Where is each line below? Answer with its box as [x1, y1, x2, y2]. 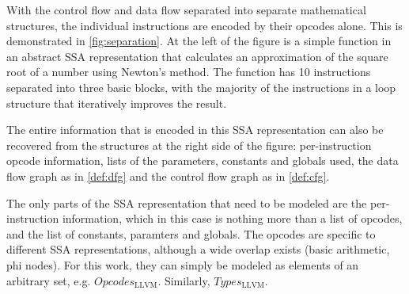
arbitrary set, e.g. [6, 272, 91, 288]
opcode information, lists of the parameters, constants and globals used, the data [6, 152, 399, 169]
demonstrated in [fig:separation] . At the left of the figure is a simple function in [6, 32, 392, 49]
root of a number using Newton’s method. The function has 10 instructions [6, 63, 371, 80]
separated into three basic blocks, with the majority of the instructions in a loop [6, 78, 396, 95]
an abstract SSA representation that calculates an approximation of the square [6, 48, 388, 64]
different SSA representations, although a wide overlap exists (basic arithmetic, [6, 241, 390, 258]
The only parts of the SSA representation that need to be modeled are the [6, 194, 367, 211]
